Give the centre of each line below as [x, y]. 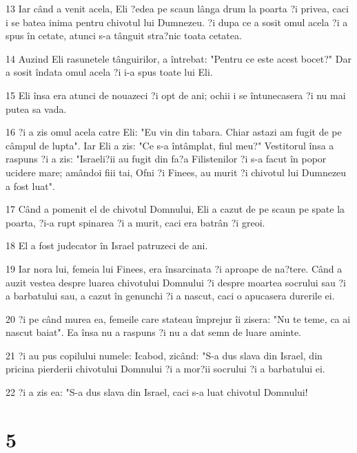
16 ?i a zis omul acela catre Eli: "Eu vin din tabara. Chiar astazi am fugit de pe [174, 132]
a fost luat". [30, 186]
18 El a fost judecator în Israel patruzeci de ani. [107, 245]
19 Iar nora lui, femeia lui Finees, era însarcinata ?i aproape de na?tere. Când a [174, 268]
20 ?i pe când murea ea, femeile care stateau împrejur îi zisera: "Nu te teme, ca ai [178, 318]
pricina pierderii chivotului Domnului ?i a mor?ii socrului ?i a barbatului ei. [165, 369]
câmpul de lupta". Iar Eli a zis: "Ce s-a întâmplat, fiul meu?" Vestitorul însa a [170, 145]
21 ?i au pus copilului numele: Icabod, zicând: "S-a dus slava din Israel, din [164, 355]
